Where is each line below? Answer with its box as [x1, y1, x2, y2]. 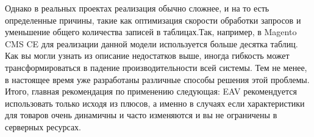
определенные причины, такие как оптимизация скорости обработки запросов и [5, 13, 301, 26]
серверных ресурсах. [5, 120, 81, 133]
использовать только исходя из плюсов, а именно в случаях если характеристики [5, 96, 305, 109]
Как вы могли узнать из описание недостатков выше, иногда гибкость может [5, 49, 290, 62]
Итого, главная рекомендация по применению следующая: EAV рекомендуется [5, 85, 297, 98]
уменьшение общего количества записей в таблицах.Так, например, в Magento [5, 25, 297, 38]
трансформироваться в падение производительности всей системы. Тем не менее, [5, 61, 307, 73]
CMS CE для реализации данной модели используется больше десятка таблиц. [5, 37, 298, 50]
